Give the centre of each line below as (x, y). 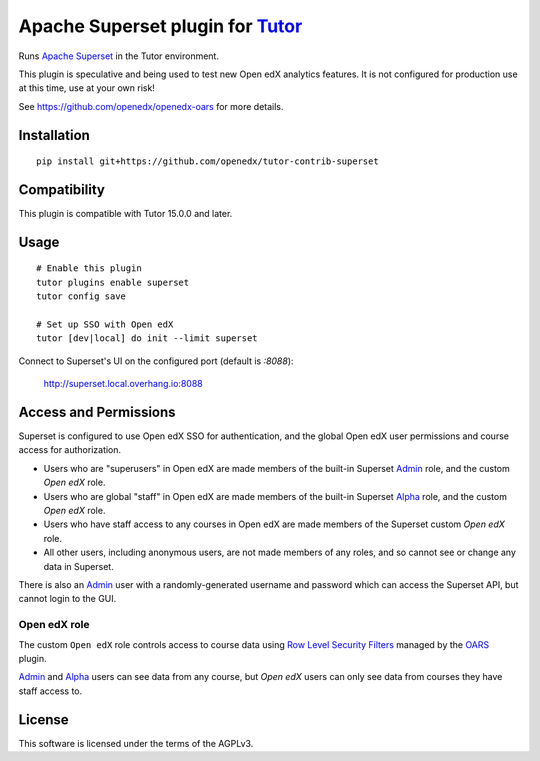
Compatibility (61, 189)
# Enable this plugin (89, 268)
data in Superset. (78, 566)
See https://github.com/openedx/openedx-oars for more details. (151, 106)
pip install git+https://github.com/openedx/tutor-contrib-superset (207, 161)
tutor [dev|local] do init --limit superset (147, 338)
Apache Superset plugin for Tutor (160, 26)
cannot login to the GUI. (67, 599)
